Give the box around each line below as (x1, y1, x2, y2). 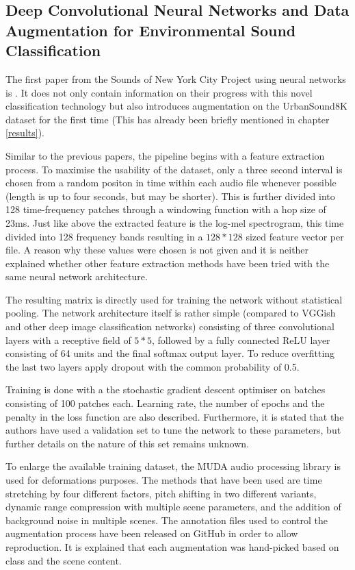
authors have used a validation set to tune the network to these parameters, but (5, 423, 341, 437)
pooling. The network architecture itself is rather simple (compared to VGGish (5, 306, 336, 320)
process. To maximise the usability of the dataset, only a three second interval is (5, 162, 343, 176)
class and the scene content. (5, 553, 122, 567)
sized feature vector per (246, 229, 344, 243)
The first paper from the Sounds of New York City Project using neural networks (5, 71, 346, 86)
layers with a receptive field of (5, 332, 131, 347)
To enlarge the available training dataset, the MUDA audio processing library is (5, 459, 341, 473)
